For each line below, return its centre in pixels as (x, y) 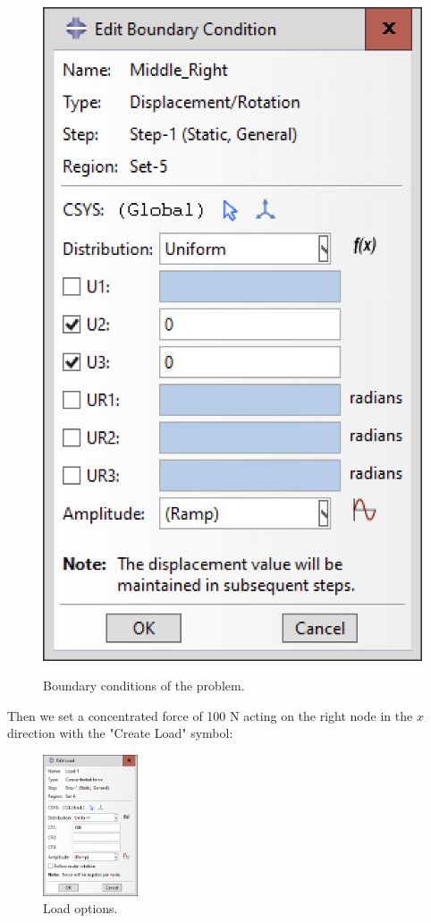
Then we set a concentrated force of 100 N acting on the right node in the (210, 715)
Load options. (80, 908)
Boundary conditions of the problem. (144, 686)
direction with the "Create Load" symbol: (120, 733)
